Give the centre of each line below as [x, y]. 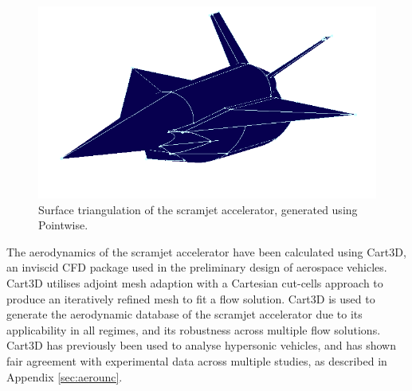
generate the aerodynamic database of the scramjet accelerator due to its [184, 314]
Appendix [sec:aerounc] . [65, 376]
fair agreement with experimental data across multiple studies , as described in [197, 360]
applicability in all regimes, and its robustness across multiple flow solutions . [194, 329]
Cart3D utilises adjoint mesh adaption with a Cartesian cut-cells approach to [195, 283]
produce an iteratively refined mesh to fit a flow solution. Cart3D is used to [191, 298]
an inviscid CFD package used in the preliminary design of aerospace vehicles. [197, 267]
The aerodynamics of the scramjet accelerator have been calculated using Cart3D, [206, 251]
